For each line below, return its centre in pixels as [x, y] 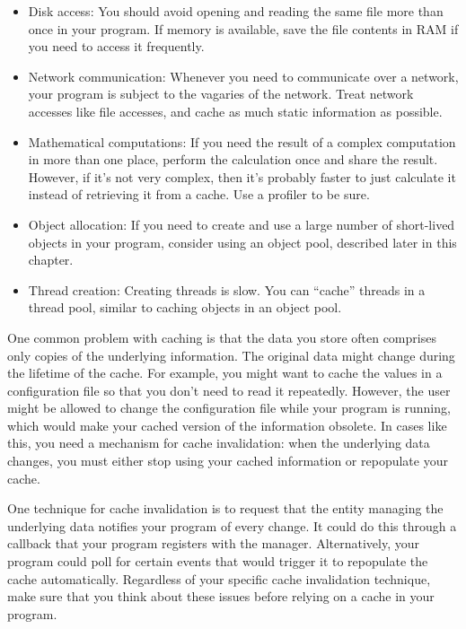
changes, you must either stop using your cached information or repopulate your [228, 461]
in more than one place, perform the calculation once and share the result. [233, 159]
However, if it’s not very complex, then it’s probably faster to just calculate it [242, 176]
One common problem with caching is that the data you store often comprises [222, 337]
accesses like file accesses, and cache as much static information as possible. [235, 111]
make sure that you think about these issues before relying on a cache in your [221, 596]
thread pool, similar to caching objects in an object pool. [185, 307]
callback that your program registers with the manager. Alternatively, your [213, 543]
